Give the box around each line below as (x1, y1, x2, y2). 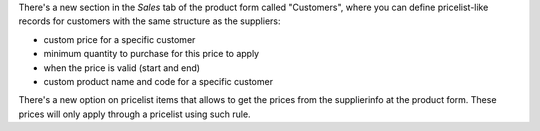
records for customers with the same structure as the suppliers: (18, 15, 281, 27)
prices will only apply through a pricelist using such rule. (18, 108, 251, 120)
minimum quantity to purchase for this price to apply (43, 48, 260, 60)
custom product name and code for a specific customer (43, 75, 274, 87)
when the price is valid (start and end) (43, 61, 200, 74)
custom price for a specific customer (43, 33, 196, 45)
